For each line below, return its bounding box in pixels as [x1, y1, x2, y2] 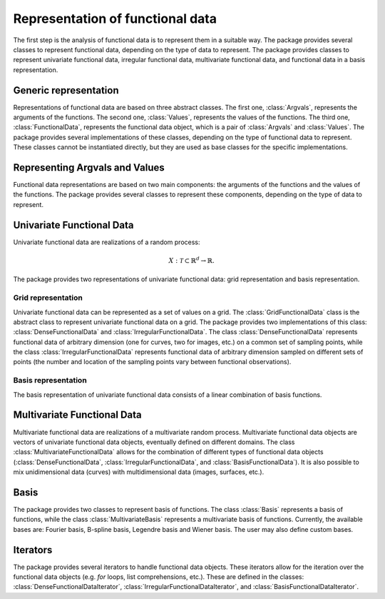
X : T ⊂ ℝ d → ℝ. [168, 256, 215, 264]
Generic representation [13, 84, 119, 96]
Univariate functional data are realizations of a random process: [13, 238, 200, 246]
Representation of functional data [13, 11, 217, 26]
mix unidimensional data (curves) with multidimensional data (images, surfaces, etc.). [13, 468, 265, 476]
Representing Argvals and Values [13, 161, 165, 173]
